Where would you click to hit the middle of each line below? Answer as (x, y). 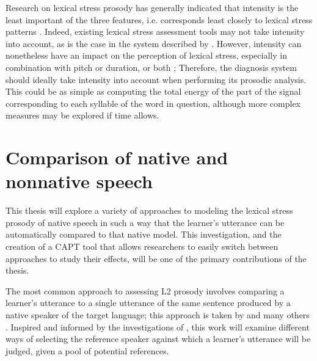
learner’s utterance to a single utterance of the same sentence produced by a (148, 303)
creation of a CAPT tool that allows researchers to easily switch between (142, 246)
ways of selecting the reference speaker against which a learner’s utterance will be (158, 339)
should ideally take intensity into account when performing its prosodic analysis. (156, 79)
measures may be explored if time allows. (82, 115)
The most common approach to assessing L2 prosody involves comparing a (145, 290)
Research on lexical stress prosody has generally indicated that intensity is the (152, 7)
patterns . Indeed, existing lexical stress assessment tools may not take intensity (155, 31)
